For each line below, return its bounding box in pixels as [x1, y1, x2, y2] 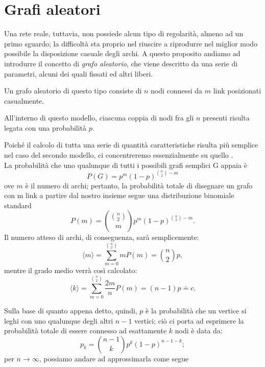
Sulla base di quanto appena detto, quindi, [4, 305, 137, 315]
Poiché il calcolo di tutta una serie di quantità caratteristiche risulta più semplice [4, 139, 258, 150]
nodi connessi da [151, 85, 203, 96]
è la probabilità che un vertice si [146, 305, 247, 315]
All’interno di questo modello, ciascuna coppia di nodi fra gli [4, 112, 194, 123]
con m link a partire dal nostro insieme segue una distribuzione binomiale [4, 190, 234, 201]
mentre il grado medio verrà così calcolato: [4, 265, 137, 276]
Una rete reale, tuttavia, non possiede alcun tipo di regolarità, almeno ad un [4, 28, 244, 39]
